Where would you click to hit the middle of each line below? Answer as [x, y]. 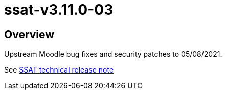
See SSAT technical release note [59, 70]
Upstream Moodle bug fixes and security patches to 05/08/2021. [113, 54]
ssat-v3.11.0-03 [59, 10]
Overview [29, 34]
